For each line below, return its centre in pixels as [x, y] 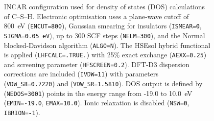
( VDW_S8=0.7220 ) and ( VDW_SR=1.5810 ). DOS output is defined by [103, 84]
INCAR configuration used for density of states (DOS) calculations [104, 6]
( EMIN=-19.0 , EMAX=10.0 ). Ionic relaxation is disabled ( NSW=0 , [97, 103]
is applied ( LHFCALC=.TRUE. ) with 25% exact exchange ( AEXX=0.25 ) [105, 55]
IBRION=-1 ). [22, 112]
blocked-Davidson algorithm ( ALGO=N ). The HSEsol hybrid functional [107, 45]
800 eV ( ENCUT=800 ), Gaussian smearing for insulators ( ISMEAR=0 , [103, 26]
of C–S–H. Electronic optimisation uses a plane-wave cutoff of [96, 16]
